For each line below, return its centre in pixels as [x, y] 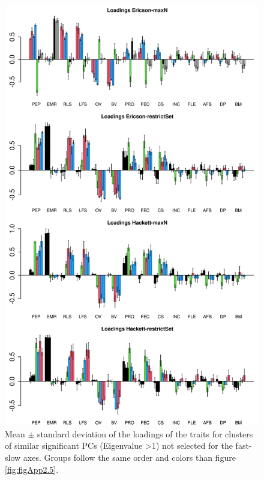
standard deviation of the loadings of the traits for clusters [145, 433]
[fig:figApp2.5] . [32, 469]
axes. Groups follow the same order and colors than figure [129, 457]
